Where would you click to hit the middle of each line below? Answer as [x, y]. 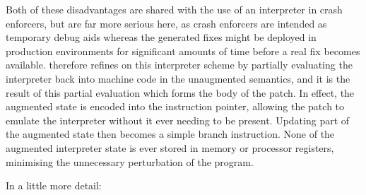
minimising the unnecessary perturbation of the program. [130, 161]
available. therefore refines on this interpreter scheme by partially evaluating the [179, 65]
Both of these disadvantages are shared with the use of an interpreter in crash [174, 9]
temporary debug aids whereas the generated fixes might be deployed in [161, 37]
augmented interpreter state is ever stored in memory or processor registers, [170, 147]
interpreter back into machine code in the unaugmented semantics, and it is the [178, 78]
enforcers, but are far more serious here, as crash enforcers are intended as [166, 23]
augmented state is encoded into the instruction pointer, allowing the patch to [175, 106]
